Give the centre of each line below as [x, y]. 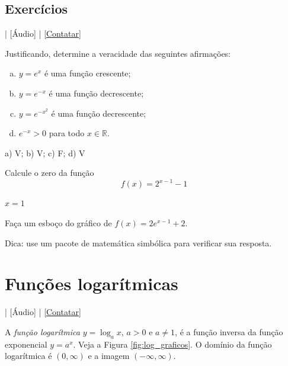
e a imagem [109, 356]
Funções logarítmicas [92, 283]
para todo [67, 133]
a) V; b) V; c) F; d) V [45, 152]
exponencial [26, 344]
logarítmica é [28, 356]
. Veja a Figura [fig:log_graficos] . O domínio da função [172, 344]
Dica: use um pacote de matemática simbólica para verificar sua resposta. [138, 243]
